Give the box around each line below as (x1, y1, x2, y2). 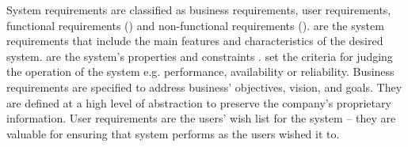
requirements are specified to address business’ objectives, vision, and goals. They (6, 78, 402, 95)
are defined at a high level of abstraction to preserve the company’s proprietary (6, 94, 391, 111)
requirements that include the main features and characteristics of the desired (6, 32, 383, 49)
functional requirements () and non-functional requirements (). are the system (6, 17, 384, 33)
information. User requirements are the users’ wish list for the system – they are (6, 110, 396, 126)
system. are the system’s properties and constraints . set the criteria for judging (6, 47, 393, 64)
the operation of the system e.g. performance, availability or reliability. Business (6, 63, 395, 80)
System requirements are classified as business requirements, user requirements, (6, 2, 391, 17)
